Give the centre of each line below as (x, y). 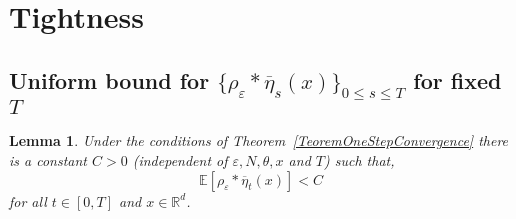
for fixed (457, 79)
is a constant (48, 159)
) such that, (359, 159)
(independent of (180, 159)
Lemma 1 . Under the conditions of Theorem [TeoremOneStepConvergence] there (259, 140)
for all (28, 200)
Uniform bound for (109, 79)
